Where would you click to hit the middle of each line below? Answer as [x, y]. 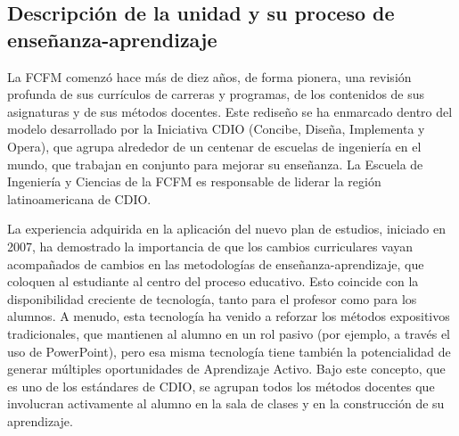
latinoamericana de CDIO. [79, 198]
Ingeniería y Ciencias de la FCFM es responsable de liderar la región [194, 181]
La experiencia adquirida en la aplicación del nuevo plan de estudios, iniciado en [227, 229]
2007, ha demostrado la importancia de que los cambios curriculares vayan [210, 246]
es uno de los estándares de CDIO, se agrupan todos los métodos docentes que [221, 386]
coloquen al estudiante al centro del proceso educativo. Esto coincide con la [213, 281]
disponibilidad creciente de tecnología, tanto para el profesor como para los [212, 298]
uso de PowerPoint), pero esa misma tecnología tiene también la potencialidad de [229, 351]
